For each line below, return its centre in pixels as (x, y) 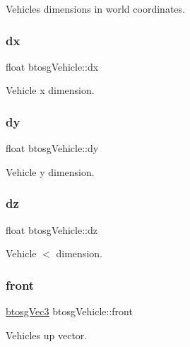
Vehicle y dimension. (50, 171)
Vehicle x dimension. (50, 90)
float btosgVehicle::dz (52, 229)
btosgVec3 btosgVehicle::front (69, 311)
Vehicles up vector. (47, 335)
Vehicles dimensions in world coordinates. (95, 8)
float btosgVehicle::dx (52, 66)
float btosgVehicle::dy (52, 148)
